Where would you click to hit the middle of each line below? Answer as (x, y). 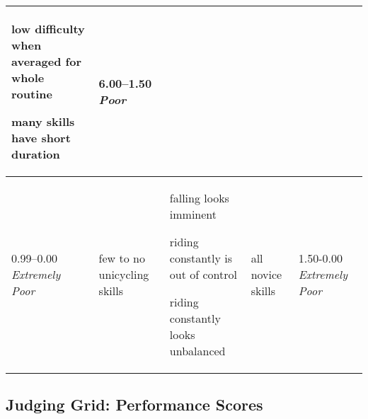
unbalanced (197, 351)
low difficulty (48, 29)
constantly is (201, 258)
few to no (122, 258)
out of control (203, 274)
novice (266, 274)
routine (32, 94)
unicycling (124, 274)
